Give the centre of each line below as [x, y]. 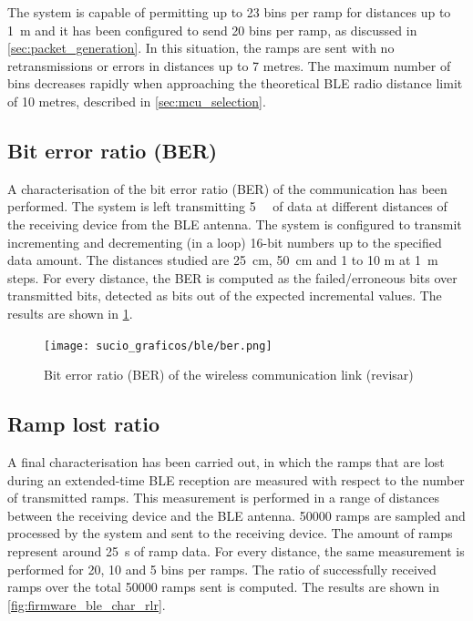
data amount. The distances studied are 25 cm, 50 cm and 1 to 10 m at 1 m [223, 260]
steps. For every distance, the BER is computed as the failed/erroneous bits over [232, 277]
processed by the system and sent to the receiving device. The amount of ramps [230, 533]
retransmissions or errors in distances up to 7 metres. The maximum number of [229, 65]
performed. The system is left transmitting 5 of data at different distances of [227, 206]
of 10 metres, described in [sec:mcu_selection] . [137, 101]
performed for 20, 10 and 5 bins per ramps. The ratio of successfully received [222, 569]
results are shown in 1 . [70, 313]
